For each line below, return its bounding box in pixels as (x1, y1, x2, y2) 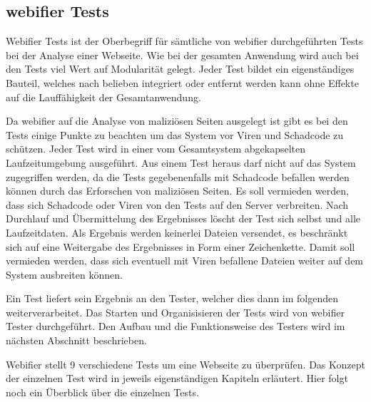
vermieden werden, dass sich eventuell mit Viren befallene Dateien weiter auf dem (6, 253, 364, 268)
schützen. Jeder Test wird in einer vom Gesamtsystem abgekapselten (6, 141, 306, 156)
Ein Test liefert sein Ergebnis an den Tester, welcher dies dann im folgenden (6, 291, 339, 306)
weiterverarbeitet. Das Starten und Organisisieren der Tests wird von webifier (6, 304, 345, 319)
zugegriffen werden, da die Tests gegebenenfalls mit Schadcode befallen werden (6, 169, 350, 184)
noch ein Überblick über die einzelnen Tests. (6, 384, 199, 399)
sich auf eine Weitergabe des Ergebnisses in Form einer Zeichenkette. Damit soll (6, 239, 355, 254)
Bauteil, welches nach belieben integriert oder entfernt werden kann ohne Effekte (6, 75, 359, 90)
